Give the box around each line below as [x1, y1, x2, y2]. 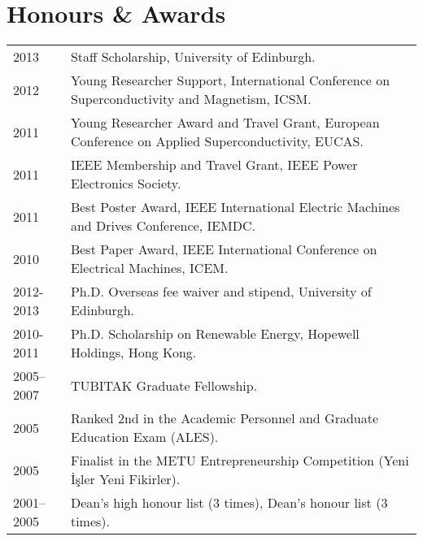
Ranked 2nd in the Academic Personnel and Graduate [70, 409, 379, 428]
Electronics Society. [70, 174, 181, 193]
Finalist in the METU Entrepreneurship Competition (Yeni [70, 451, 409, 470]
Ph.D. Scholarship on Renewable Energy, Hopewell [70, 324, 360, 344]
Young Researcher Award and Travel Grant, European [70, 113, 380, 132]
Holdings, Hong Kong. [70, 343, 197, 362]
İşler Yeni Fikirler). [70, 470, 181, 489]
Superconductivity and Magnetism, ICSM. [70, 89, 312, 109]
